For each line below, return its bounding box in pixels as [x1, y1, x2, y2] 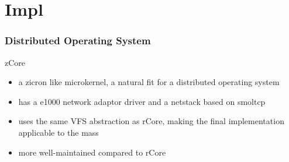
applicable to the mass [18, 126, 99, 138]
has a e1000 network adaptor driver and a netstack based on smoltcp [18, 95, 266, 107]
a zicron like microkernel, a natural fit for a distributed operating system [18, 76, 280, 88]
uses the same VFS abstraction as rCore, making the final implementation [18, 115, 284, 127]
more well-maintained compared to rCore [18, 146, 166, 158]
